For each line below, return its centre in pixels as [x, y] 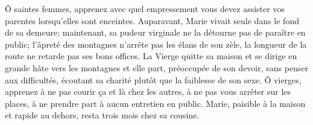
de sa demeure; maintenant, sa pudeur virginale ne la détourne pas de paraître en [155, 32]
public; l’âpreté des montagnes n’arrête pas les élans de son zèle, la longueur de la [156, 44]
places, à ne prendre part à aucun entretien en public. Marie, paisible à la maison [155, 103]
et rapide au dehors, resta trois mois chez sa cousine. [102, 115]
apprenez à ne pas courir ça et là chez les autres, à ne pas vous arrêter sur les [148, 91]
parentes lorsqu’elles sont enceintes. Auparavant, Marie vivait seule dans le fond [152, 20]
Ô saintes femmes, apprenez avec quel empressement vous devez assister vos [145, 8]
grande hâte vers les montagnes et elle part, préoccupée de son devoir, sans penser [157, 67]
